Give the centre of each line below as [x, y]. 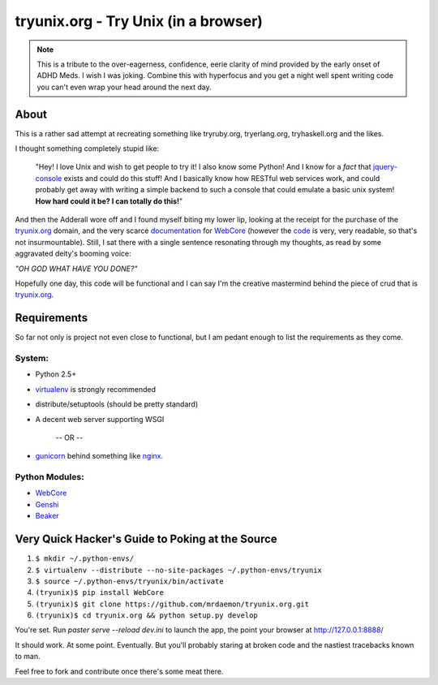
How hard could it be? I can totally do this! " [109, 201]
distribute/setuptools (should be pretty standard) [117, 404]
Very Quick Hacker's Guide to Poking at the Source [146, 539]
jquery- [385, 167]
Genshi [47, 504]
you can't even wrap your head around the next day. [124, 87]
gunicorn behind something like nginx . [99, 456]
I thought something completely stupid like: [87, 149]
